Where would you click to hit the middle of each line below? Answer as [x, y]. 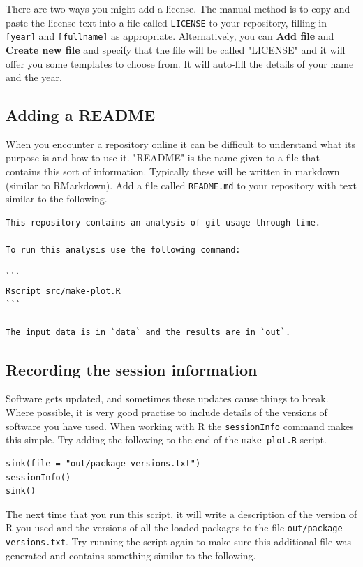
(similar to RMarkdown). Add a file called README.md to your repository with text [181, 185]
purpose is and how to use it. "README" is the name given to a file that [163, 157]
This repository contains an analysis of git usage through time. [163, 222]
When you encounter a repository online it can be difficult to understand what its [180, 143]
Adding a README [81, 115]
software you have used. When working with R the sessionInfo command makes [180, 426]
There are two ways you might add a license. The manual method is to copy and [178, 8]
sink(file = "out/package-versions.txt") [103, 463]
